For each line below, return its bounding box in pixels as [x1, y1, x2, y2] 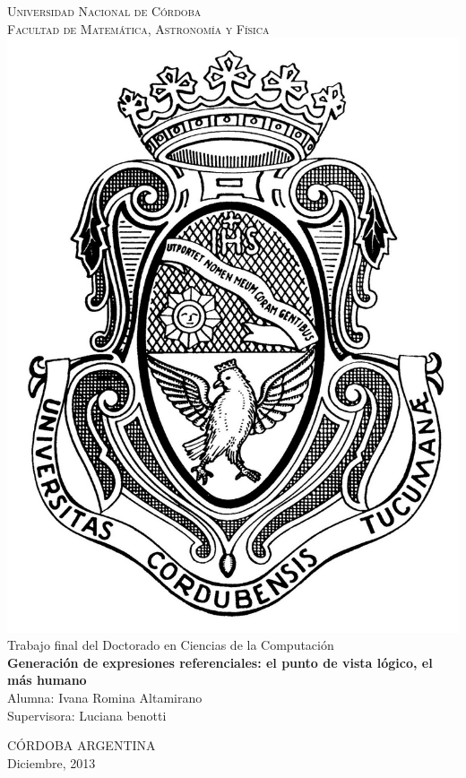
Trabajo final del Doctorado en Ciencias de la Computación [7, 635, 334, 654]
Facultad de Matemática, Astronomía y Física [7, 19, 270, 38]
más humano [7, 670, 87, 689]
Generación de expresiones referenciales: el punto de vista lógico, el [7, 653, 433, 671]
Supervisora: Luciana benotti [7, 705, 167, 724]
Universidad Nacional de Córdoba [7, 2, 202, 20]
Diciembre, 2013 [7, 753, 96, 772]
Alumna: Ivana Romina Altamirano [7, 687, 203, 706]
